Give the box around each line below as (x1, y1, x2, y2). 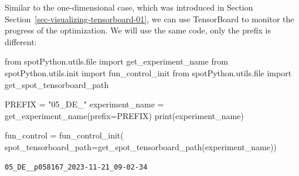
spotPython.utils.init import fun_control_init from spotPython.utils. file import (5, 66, 292, 79)
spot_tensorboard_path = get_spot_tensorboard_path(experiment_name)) (5, 140, 277, 153)
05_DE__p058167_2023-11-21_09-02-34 (5, 163, 148, 171)
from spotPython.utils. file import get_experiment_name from (5, 55, 228, 67)
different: (5, 35, 37, 48)
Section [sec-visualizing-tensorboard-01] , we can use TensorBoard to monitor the (5, 12, 294, 25)
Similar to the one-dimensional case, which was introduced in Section (5, 1, 253, 13)
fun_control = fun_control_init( (5, 129, 124, 141)
